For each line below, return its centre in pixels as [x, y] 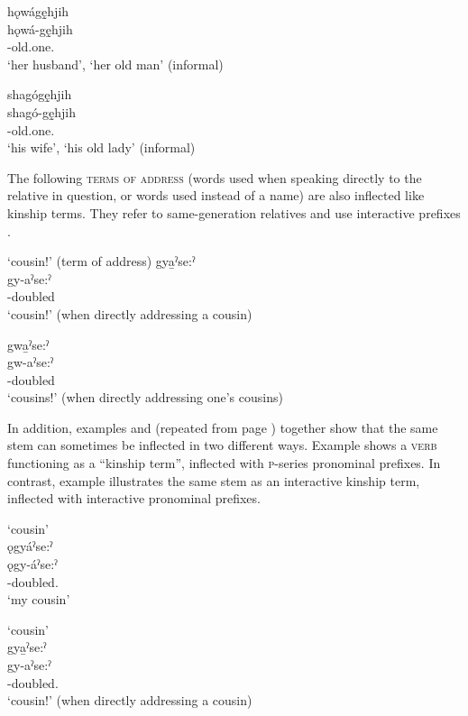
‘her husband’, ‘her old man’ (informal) [115, 64]
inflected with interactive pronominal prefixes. [134, 498]
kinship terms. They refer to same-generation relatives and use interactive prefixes [234, 212]
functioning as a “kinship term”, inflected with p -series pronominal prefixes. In [224, 463]
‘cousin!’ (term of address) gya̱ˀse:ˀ [101, 261]
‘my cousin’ [39, 599]
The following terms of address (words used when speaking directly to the [215, 177]
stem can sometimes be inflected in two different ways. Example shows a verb [222, 445]
